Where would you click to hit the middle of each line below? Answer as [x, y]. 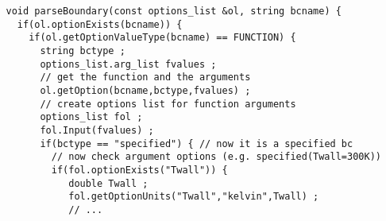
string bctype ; [83, 50]
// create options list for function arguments [168, 104]
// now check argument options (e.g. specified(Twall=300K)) [216, 157]
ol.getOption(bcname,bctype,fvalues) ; [145, 90]
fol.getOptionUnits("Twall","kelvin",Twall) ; [194, 197]
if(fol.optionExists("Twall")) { [139, 170]
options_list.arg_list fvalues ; [128, 64]
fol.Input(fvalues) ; [97, 130]
